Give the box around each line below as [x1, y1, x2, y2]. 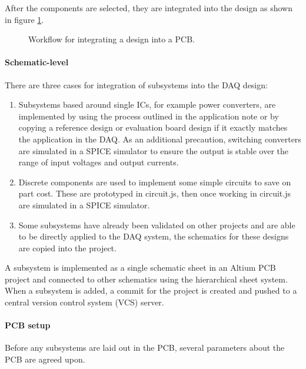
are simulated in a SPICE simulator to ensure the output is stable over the [18, 144, 289, 157]
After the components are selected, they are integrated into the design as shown [5, 2, 292, 14]
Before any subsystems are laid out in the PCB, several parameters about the [5, 341, 285, 354]
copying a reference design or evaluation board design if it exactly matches [18, 121, 288, 134]
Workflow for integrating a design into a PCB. [28, 33, 195, 45]
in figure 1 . [5, 13, 44, 25]
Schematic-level [5, 56, 69, 68]
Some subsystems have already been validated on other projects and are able [18, 218, 295, 231]
